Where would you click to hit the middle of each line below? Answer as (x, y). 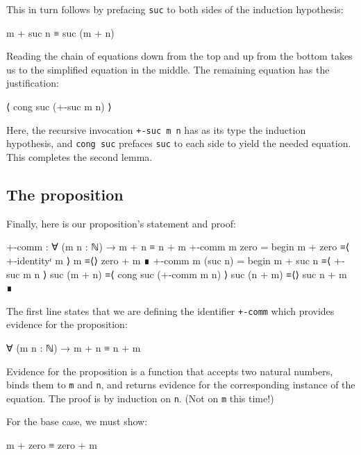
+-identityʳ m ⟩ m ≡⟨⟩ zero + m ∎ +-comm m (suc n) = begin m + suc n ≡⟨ (169, 260)
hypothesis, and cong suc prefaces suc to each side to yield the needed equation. (179, 143)
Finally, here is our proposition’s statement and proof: (121, 223)
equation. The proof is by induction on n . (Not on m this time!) (140, 398)
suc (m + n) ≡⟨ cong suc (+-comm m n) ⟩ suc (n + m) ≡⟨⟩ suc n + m (199, 274)
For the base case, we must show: (77, 421)
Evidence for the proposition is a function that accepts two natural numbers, (170, 371)
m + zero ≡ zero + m (52, 445)
